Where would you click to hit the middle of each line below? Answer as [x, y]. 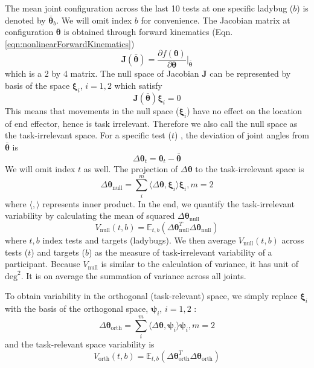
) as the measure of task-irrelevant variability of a [180, 252]
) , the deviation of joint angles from [242, 135]
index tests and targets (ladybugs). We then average [139, 240]
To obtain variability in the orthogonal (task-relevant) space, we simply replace [151, 296]
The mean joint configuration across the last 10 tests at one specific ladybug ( [149, 8]
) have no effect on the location [245, 110]
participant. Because [43, 264]
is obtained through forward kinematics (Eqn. [148, 32]
